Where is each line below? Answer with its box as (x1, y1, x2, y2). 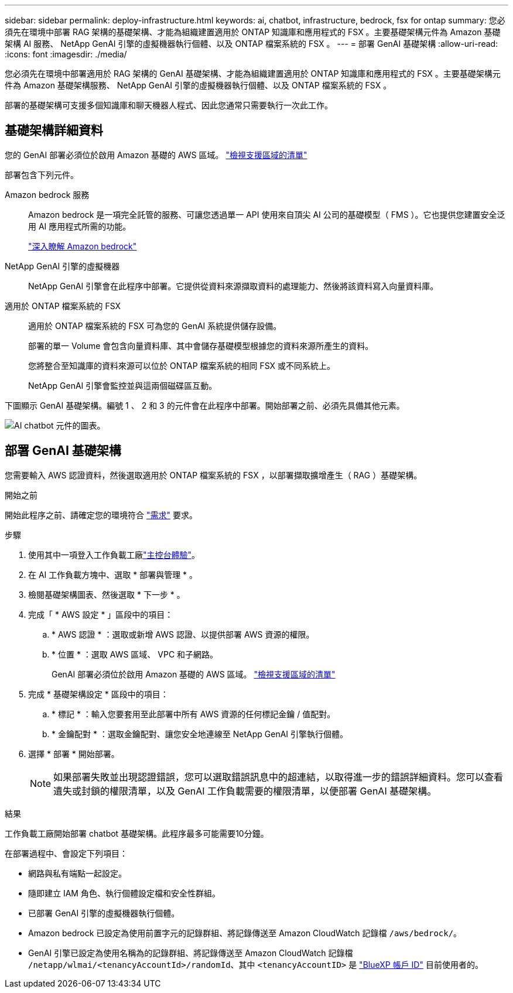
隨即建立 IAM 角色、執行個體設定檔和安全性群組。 (28, 888, 220, 898)
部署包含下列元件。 (5, 169, 78, 180)
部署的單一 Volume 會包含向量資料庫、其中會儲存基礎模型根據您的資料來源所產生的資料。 (28, 340, 374, 351)
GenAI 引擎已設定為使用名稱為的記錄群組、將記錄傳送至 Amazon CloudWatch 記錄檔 (28, 947, 353, 958)
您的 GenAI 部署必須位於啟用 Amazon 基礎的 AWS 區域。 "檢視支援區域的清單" (5, 149, 307, 160)
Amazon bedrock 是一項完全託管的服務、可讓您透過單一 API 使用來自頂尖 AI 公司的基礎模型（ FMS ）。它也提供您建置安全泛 (28, 209, 505, 220)
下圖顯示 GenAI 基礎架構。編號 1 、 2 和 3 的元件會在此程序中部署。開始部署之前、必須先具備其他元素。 (5, 400, 405, 410)
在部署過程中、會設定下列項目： (5, 848, 128, 858)
